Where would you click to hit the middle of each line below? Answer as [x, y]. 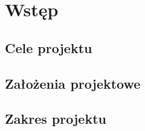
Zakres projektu [56, 119]
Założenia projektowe [73, 83]
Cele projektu [49, 47]
